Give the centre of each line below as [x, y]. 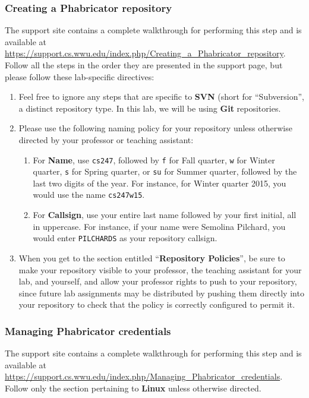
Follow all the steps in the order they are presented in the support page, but [144, 65]
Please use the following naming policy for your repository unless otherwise [155, 128]
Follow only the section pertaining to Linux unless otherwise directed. [133, 388]
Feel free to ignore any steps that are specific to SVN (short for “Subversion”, [161, 97]
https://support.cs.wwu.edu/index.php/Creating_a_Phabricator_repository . [145, 53]
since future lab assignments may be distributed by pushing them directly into [161, 293]
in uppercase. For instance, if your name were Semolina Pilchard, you [159, 226]
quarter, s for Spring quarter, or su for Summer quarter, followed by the [165, 171]
